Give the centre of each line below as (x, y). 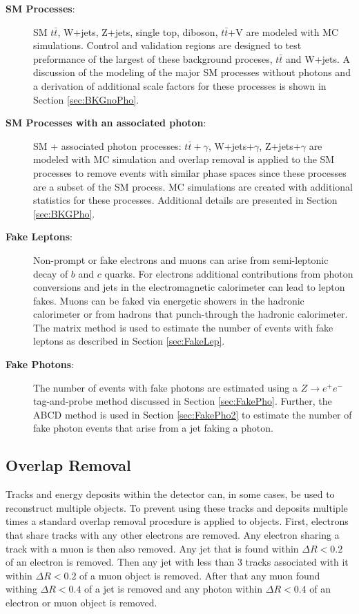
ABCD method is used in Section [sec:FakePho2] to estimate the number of (193, 414)
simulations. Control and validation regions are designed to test (167, 45)
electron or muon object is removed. (81, 602)
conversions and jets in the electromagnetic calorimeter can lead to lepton (189, 287)
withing (21, 589)
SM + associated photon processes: (107, 145)
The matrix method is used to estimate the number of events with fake (183, 327)
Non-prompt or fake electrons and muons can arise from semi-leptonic (181, 259)
